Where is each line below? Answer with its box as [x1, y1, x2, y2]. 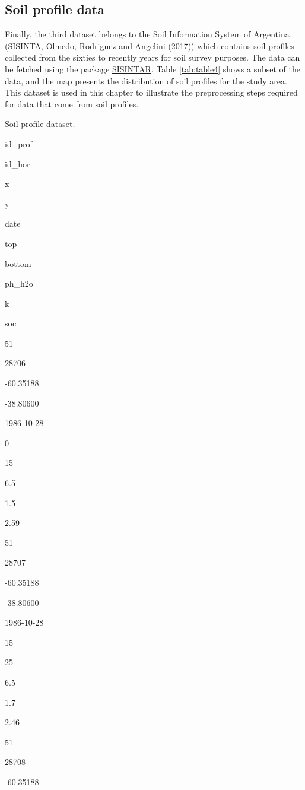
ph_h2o [5, 277, 33, 290]
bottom [5, 257, 31, 269]
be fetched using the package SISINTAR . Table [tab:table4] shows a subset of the [5, 62, 300, 75]
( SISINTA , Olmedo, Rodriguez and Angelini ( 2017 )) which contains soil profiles [5, 39, 294, 52]
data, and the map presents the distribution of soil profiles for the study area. [5, 74, 287, 87]
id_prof [5, 137, 33, 150]
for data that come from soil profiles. [5, 97, 139, 110]
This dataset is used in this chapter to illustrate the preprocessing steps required [5, 86, 298, 99]
